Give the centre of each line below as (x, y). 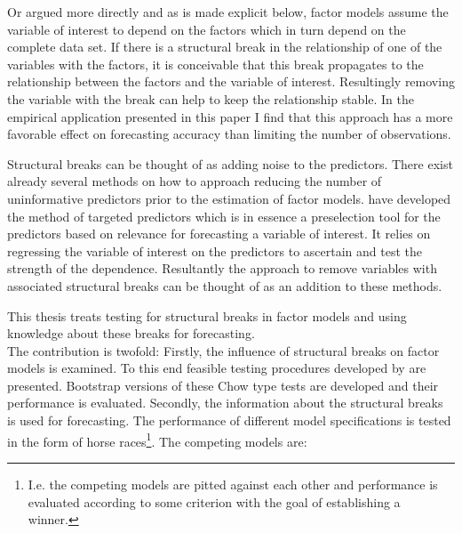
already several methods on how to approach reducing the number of (195, 181)
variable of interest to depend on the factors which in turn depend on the (207, 29)
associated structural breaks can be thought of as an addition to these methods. (225, 285)
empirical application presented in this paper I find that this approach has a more (230, 116)
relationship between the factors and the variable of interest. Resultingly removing (231, 81)
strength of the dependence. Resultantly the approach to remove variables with (222, 268)
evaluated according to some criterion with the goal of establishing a (214, 501)
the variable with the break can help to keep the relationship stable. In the (211, 98)
